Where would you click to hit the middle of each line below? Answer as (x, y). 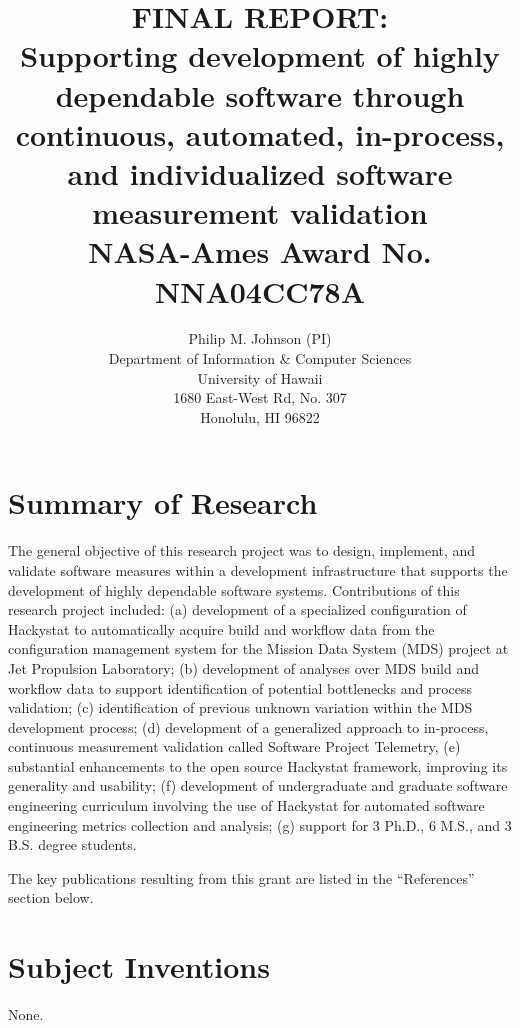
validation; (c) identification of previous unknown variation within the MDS (240, 707)
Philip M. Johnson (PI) (260, 338)
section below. (51, 897)
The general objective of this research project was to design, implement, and (242, 550)
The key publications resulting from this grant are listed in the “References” (241, 877)
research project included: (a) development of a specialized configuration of (237, 609)
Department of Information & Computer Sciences (260, 358)
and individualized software (260, 172)
